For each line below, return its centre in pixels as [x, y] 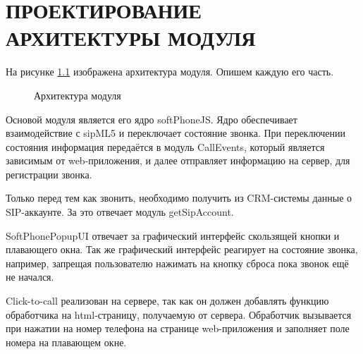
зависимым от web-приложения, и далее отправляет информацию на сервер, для [178, 160]
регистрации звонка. [49, 174]
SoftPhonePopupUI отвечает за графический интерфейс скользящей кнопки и [173, 235]
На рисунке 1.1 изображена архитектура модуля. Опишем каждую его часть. [170, 72]
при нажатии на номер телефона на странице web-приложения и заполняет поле [178, 328]
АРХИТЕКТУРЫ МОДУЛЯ [131, 38]
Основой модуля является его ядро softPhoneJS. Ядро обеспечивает [152, 119]
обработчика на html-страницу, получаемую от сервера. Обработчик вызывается [179, 314]
